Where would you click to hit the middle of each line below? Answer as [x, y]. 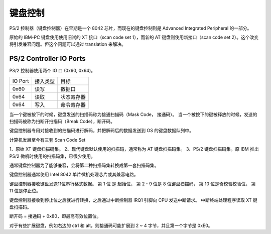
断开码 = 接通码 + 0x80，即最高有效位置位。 [55, 216]
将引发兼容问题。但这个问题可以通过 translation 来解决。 [68, 44]
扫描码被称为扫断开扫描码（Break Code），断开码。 [62, 122]
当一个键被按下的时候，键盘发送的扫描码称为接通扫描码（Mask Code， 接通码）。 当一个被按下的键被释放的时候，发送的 [133, 114]
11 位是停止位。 [25, 191]
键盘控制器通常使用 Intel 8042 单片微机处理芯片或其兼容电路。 [74, 174]
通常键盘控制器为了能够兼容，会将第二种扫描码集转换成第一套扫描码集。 [84, 165]
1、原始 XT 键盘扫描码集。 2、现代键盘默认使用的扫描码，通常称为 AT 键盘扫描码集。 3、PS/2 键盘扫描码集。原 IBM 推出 [134, 149]
